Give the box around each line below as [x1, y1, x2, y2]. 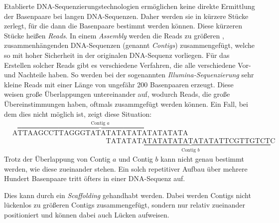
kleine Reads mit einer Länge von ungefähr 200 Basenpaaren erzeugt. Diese [4, 79, 234, 89]
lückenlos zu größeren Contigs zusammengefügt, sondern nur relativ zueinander [4, 200, 245, 210]
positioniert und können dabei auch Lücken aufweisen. [4, 210, 169, 220]
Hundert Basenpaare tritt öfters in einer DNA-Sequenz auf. [4, 173, 185, 184]
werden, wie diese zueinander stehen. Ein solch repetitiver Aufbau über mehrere [4, 163, 248, 174]
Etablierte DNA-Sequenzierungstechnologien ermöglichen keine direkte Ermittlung [4, 1, 255, 11]
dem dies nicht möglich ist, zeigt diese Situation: [4, 108, 152, 119]
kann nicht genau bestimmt [160, 154, 244, 164]
